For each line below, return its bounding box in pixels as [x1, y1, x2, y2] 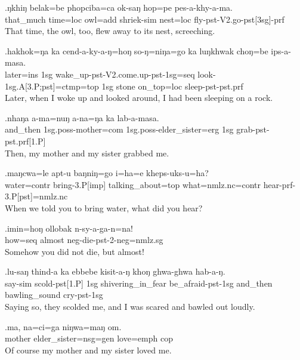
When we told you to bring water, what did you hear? [5, 201, 203, 214]
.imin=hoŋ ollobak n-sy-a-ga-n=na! [5, 221, 133, 234]
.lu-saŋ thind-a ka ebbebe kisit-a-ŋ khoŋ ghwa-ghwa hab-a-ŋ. [5, 265, 225, 278]
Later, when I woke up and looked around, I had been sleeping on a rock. [5, 91, 273, 104]
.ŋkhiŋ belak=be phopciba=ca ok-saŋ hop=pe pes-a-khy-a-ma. [5, 1, 233, 13]
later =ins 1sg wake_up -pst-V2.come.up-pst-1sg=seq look [5, 67, 213, 80]
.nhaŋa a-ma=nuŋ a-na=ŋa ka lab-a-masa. [5, 111, 159, 124]
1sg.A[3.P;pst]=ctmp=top [5, 79, 99, 92]
